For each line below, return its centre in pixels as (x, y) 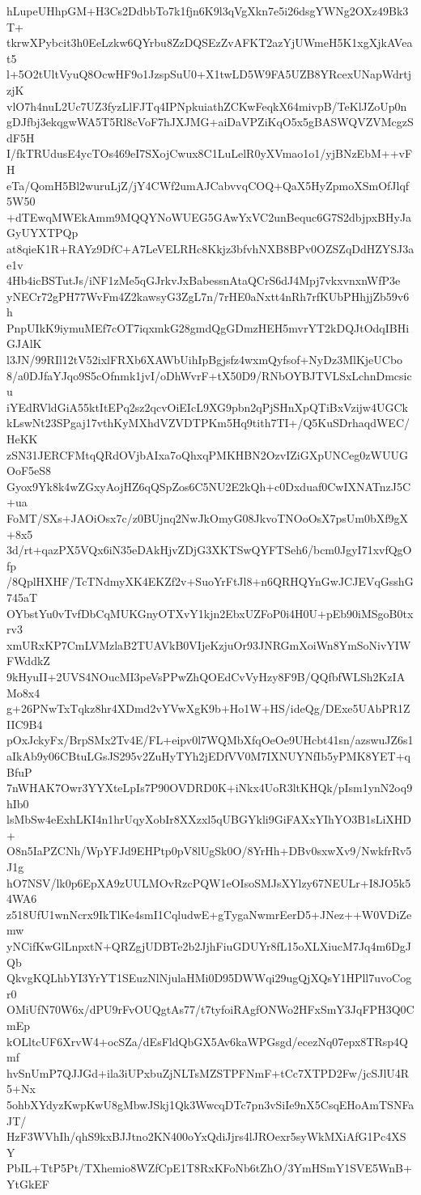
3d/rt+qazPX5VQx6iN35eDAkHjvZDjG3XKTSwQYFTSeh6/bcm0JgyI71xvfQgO (209, 550)
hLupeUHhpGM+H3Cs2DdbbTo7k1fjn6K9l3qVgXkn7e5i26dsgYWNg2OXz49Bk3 (208, 11)
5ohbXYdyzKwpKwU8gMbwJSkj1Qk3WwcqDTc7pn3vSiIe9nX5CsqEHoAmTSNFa (210, 1104)
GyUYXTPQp (43, 233)
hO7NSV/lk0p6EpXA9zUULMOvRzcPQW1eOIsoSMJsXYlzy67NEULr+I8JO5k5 (209, 882)
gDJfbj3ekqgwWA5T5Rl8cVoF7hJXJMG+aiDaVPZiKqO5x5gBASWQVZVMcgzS (210, 122)
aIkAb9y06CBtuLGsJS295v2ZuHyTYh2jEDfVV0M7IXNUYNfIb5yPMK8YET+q (209, 755)
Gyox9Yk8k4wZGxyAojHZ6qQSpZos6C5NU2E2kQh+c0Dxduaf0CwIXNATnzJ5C (209, 486)
